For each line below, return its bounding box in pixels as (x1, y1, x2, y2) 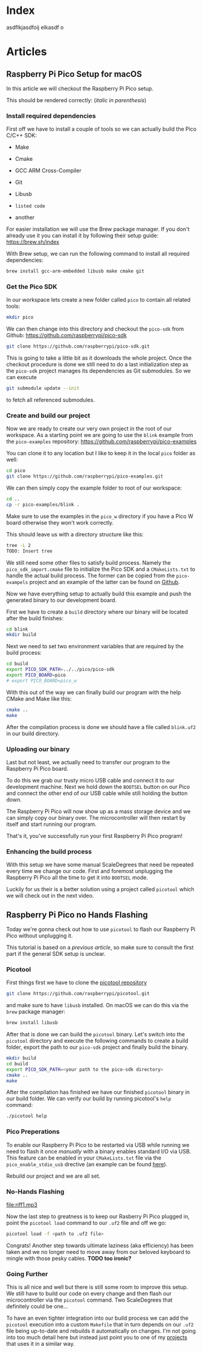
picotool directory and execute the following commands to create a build (6, 1037, 188, 1045)
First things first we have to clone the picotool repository (6, 979, 147, 986)
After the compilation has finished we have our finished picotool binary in (6, 1089, 190, 1096)
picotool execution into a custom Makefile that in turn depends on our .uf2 (6, 1321, 194, 1328)
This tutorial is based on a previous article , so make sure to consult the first (6, 944, 194, 951)
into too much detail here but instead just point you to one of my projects (6, 1334, 187, 1341)
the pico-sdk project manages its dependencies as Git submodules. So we (6, 367, 192, 375)
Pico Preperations (6, 1127, 60, 1136)
